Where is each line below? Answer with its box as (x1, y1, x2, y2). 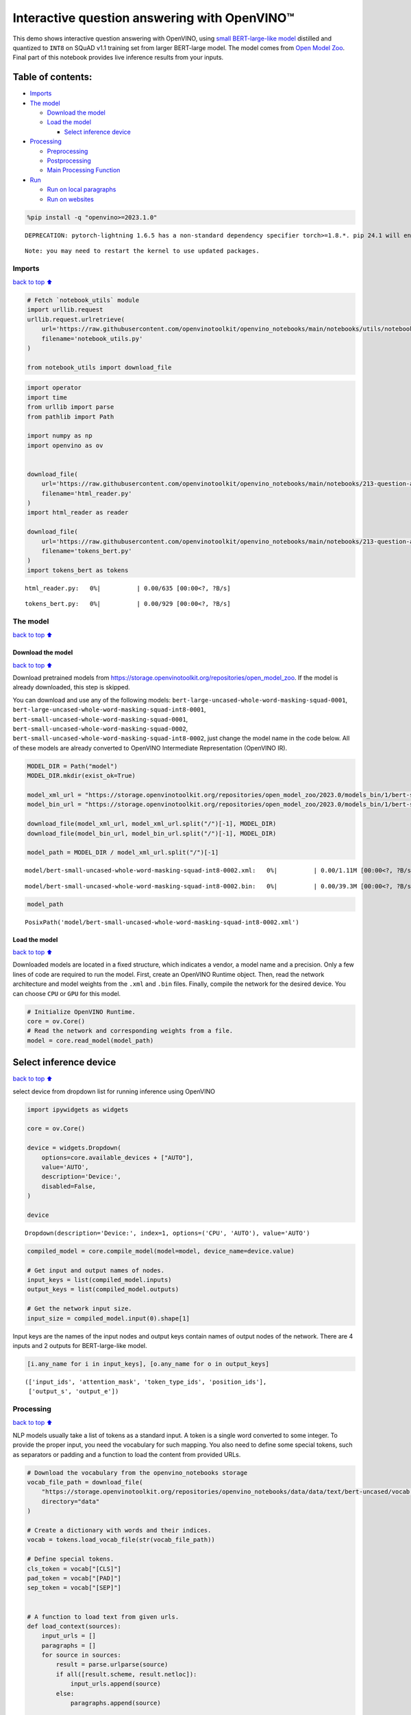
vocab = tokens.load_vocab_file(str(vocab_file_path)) (27, 1536, 215, 1544)
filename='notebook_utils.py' (41, 335, 143, 342)
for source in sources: (41, 1651, 121, 1659)
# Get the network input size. (27, 1305, 133, 1313)
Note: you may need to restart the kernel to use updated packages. (25, 247, 260, 255)
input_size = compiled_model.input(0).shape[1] (27, 1314, 190, 1322)
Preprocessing (47, 147, 88, 155)
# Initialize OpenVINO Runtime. (27, 1008, 136, 1015)
